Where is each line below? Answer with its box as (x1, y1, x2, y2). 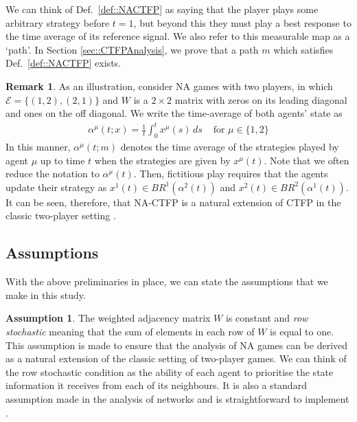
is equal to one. (270, 324, 334, 339)
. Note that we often (264, 153, 349, 167)
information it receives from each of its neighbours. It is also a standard (5, 378, 307, 392)
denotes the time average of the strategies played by (120, 140, 339, 154)
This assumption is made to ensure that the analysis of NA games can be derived (5, 337, 348, 352)
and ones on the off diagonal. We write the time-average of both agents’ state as (5, 106, 343, 120)
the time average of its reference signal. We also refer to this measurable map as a (5, 29, 350, 43)
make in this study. (5, 287, 86, 302)
